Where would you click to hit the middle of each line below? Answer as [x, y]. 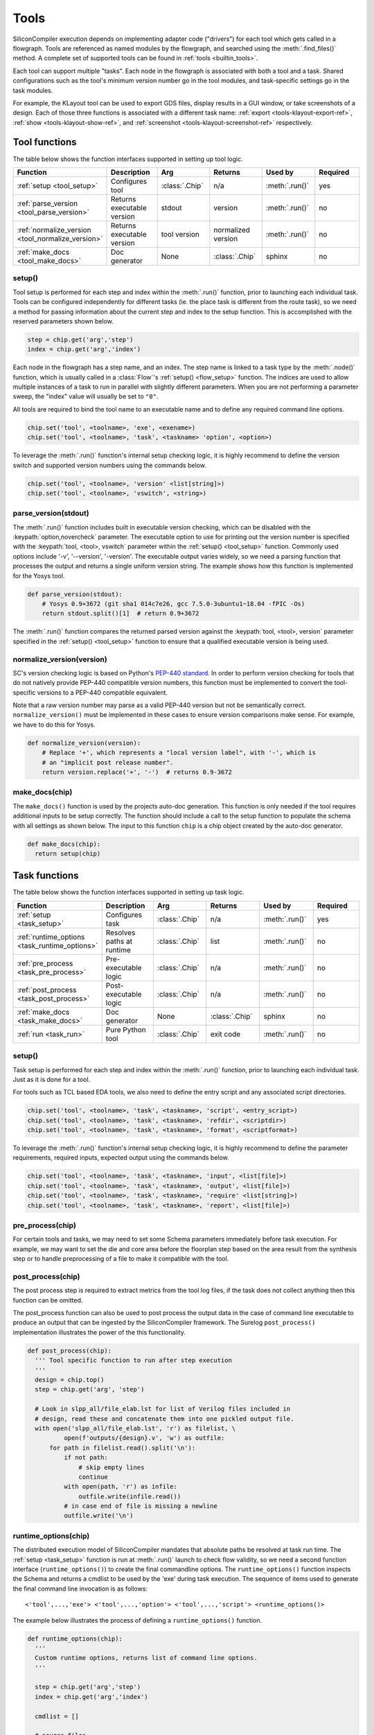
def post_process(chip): [70, 1351]
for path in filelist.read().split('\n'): [123, 1448]
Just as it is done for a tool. [52, 1079]
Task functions [46, 875]
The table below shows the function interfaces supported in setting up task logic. [128, 892]
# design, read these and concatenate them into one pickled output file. [164, 1419]
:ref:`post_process [47, 990]
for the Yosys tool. [39, 575]
